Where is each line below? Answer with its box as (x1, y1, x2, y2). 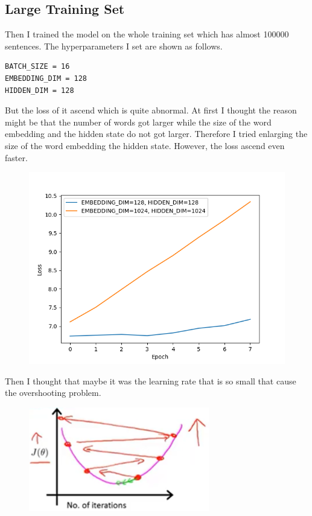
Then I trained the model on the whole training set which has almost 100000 (5, 28, 289, 40)
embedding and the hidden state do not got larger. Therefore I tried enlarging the (5, 127, 308, 140)
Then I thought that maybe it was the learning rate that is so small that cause (5, 374, 296, 387)
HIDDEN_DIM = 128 (5, 86, 74, 95)
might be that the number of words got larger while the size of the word (5, 115, 272, 128)
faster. (5, 151, 28, 164)
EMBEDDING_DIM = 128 (5, 74, 88, 83)
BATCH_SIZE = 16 (5, 62, 70, 71)
